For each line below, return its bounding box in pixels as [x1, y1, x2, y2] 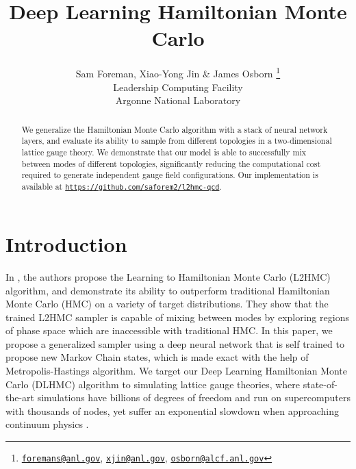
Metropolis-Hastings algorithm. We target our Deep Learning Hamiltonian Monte [5, 364, 348, 378]
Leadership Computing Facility [113, 79, 243, 94]
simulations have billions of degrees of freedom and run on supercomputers [37, 390, 351, 405]
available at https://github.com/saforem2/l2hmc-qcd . [21, 180, 222, 192]
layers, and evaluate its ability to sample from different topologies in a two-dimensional [21, 135, 332, 147]
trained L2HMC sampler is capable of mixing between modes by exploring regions [5, 309, 349, 324]
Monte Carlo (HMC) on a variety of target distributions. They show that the [5, 296, 329, 311]
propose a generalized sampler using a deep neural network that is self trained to [5, 336, 344, 351]
